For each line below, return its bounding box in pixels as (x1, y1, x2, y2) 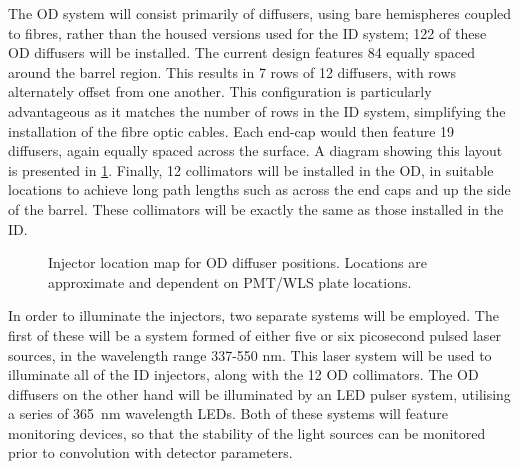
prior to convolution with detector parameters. (8, 442, 293, 463)
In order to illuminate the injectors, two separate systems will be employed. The (8, 305, 499, 326)
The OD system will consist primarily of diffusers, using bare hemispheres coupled (8, 3, 512, 23)
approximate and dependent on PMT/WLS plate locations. (48, 271, 412, 292)
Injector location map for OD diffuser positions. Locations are (48, 252, 427, 273)
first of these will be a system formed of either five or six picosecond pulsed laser (8, 324, 502, 345)
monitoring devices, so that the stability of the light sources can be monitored (8, 422, 486, 443)
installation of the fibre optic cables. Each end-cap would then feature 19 (8, 120, 455, 141)
